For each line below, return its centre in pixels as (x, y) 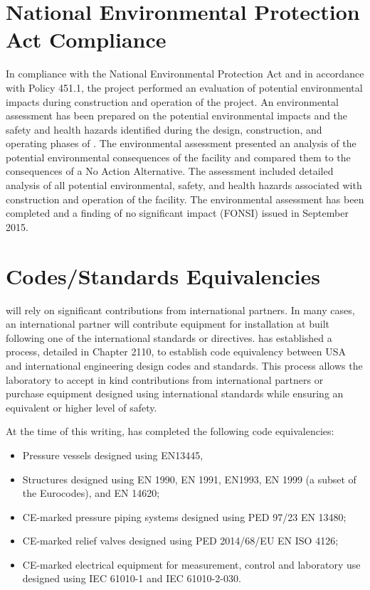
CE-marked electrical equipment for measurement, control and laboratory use (191, 564)
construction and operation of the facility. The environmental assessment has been (185, 199)
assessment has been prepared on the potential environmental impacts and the (177, 116)
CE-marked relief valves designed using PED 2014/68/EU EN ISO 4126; (180, 541)
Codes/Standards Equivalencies (163, 275)
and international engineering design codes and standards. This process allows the (184, 365)
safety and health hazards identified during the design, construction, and (164, 129)
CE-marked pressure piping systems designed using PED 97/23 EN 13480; (184, 516)
